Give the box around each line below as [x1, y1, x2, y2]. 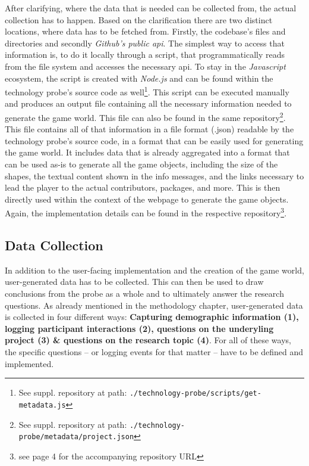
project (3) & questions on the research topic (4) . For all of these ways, [5, 334, 291, 346]
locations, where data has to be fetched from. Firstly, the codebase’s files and [5, 25, 286, 38]
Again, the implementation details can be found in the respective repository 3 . [5, 205, 287, 219]
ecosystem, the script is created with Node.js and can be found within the [5, 72, 273, 84]
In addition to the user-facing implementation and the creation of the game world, [5, 263, 304, 276]
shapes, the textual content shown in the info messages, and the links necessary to [5, 169, 304, 182]
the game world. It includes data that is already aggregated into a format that [5, 146, 290, 159]
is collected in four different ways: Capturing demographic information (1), [5, 310, 299, 323]
